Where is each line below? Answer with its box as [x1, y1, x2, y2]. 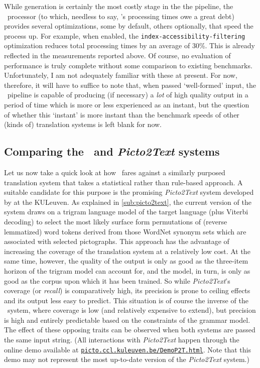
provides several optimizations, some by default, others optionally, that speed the [4, 21, 253, 31]
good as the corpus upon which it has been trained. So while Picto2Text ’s [4, 275, 230, 286]
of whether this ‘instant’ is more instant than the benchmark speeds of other [4, 109, 239, 119]
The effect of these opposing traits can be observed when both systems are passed [4, 324, 255, 335]
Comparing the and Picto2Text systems [4, 144, 220, 159]
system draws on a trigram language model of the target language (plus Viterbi [4, 206, 248, 217]
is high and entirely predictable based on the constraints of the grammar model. [4, 314, 250, 325]
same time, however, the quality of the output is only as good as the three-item [4, 256, 248, 266]
